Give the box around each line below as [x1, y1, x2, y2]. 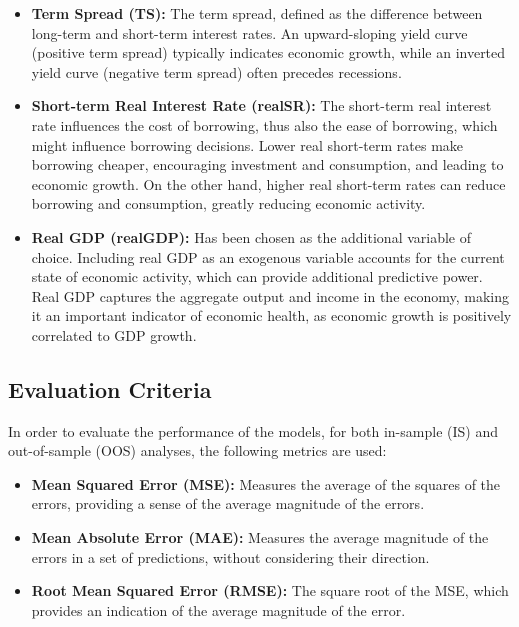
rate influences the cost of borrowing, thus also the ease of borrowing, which [31, 114, 498, 135]
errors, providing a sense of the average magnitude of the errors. [31, 493, 425, 514]
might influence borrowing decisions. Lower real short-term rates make [31, 134, 464, 155]
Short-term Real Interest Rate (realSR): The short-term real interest [31, 95, 492, 116]
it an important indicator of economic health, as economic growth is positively [31, 305, 512, 326]
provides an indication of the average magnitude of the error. [31, 599, 406, 620]
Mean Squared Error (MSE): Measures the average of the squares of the [31, 473, 501, 494]
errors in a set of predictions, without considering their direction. [31, 546, 430, 567]
